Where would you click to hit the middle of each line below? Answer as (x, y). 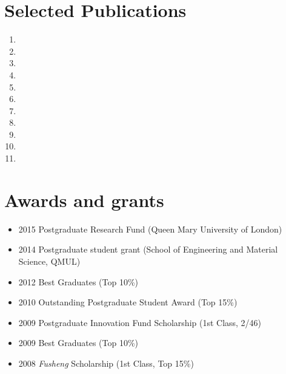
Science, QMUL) (49, 261)
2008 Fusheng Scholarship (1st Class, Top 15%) (106, 363)
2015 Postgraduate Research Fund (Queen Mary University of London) (150, 229)
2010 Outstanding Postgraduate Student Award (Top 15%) (128, 302)
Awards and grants (84, 199)
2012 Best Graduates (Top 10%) (78, 281)
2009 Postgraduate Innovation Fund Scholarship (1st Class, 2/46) (140, 322)
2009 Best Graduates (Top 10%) (78, 343)
